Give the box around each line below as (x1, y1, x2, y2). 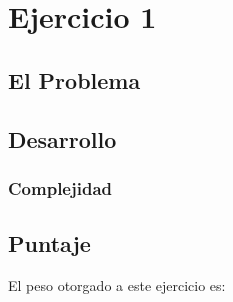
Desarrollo (8, 123, 117, 154)
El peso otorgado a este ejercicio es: (8, 274, 226, 295)
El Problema (8, 64, 141, 95)
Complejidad (8, 175, 112, 200)
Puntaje (8, 228, 91, 259)
